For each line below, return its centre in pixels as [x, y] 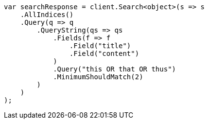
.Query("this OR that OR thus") [115, 69]
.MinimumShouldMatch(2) [98, 77]
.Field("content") [104, 53]
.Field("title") [100, 46]
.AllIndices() [47, 15]
